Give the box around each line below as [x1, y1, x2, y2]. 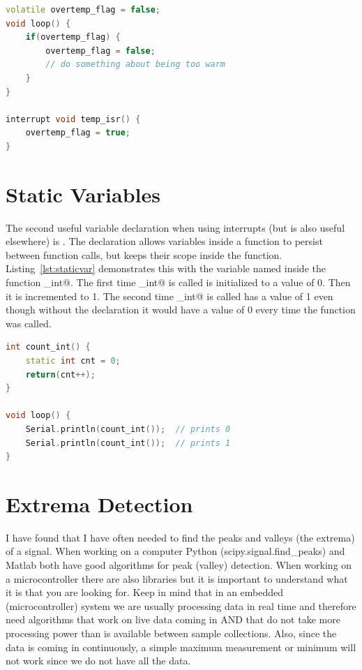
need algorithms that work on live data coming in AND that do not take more [6, 612, 340, 627]
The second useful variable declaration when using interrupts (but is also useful [6, 220, 345, 234]
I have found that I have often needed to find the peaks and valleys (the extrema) [6, 530, 355, 544]
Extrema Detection [6, 489, 193, 518]
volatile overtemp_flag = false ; [6, 5, 160, 15]
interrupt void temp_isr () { [6, 114, 141, 124]
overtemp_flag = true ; [25, 128, 131, 138]
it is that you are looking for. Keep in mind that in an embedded [6, 585, 284, 600]
